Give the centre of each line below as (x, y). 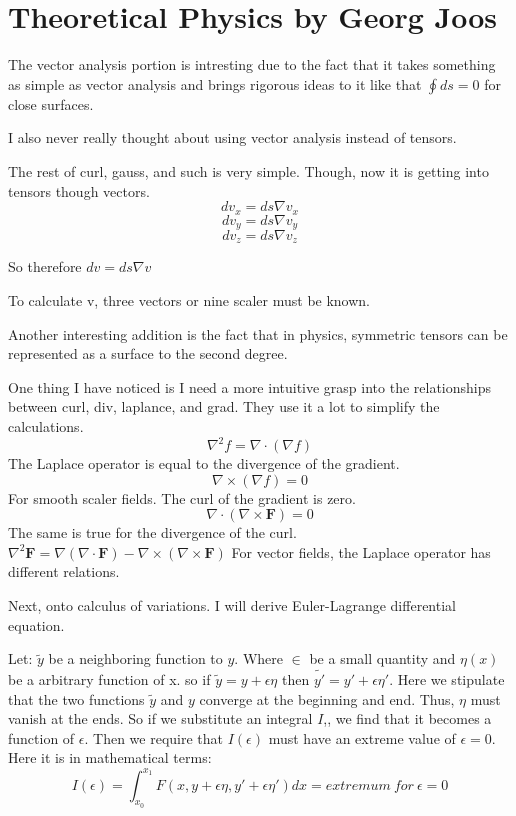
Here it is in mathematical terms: (110, 757)
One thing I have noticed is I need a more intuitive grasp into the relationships (250, 386)
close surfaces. (51, 103)
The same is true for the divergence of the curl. (152, 532)
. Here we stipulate (447, 679)
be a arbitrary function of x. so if (109, 679)
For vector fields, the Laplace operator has (361, 551)
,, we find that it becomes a (407, 718)
